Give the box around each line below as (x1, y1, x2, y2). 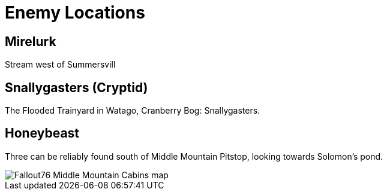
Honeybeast (5, 126, 80, 141)
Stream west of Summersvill (5, 59, 116, 70)
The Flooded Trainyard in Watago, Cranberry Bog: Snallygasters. (5, 105, 260, 116)
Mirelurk (5, 33, 56, 49)
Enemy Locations (5, 2, 145, 23)
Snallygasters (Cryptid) (5, 80, 148, 95)
